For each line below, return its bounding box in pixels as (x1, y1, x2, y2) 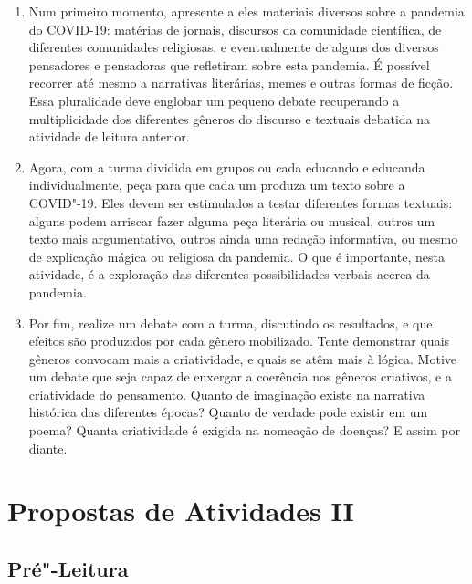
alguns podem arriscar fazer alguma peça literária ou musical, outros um (28, 211, 435, 230)
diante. (28, 438, 68, 457)
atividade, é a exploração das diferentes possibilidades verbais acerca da (28, 265, 430, 284)
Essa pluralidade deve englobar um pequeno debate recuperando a (28, 90, 400, 109)
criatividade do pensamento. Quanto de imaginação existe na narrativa (28, 384, 425, 403)
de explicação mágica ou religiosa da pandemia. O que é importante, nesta (28, 246, 446, 266)
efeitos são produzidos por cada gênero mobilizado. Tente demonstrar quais (28, 331, 450, 350)
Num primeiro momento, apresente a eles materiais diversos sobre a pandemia (28, 2, 465, 20)
